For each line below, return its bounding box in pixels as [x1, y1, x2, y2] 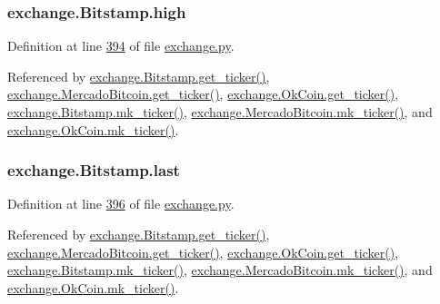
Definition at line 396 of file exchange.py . [7, 194, 235, 213]
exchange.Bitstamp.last [7, 159, 180, 181]
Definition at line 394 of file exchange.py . [7, 36, 235, 55]
